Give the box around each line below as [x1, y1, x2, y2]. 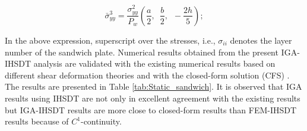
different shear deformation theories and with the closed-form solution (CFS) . [5, 68, 290, 81]
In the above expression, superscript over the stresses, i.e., [5, 34, 216, 46]
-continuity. [80, 115, 122, 127]
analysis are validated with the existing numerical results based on [33, 57, 276, 70]
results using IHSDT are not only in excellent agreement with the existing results [5, 91, 300, 104]
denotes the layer [230, 34, 292, 46]
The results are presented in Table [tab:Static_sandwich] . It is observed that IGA [5, 80, 302, 93]
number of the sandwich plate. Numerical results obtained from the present [5, 45, 278, 58]
